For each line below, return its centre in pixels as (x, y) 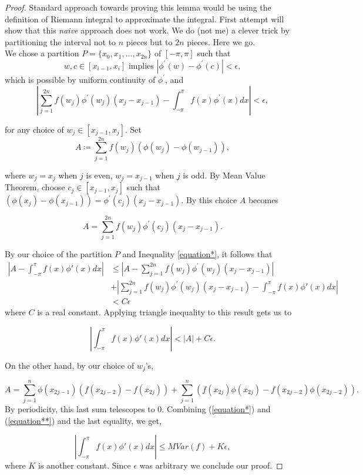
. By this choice (209, 200)
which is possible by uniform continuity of (80, 79)
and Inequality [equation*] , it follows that (197, 254)
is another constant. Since (85, 465)
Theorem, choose (35, 187)
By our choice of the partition (58, 254)
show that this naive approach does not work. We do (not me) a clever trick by (147, 30)
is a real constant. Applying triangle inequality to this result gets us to (164, 311)
